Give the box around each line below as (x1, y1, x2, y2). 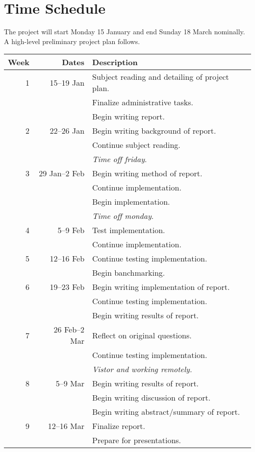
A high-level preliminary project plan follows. (4, 36, 140, 46)
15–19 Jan (50, 76, 85, 88)
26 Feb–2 (53, 324, 85, 335)
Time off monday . (92, 210, 154, 222)
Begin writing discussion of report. (92, 392, 211, 404)
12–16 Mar (48, 420, 85, 432)
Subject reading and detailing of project (92, 71, 229, 83)
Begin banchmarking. (92, 267, 165, 279)
